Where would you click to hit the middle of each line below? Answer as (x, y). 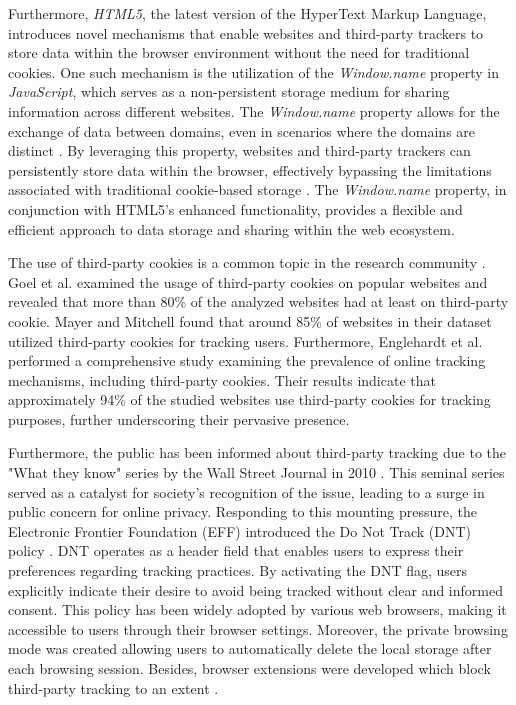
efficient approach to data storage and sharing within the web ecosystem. (231, 228)
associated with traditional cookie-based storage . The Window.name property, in (257, 189)
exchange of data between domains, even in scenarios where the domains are (242, 130)
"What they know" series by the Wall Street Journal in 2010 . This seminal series (256, 472)
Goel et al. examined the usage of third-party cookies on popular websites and (248, 281)
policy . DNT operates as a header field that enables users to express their (236, 550)
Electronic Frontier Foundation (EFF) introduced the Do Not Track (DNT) (240, 530)
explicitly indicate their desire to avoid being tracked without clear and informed (255, 589)
